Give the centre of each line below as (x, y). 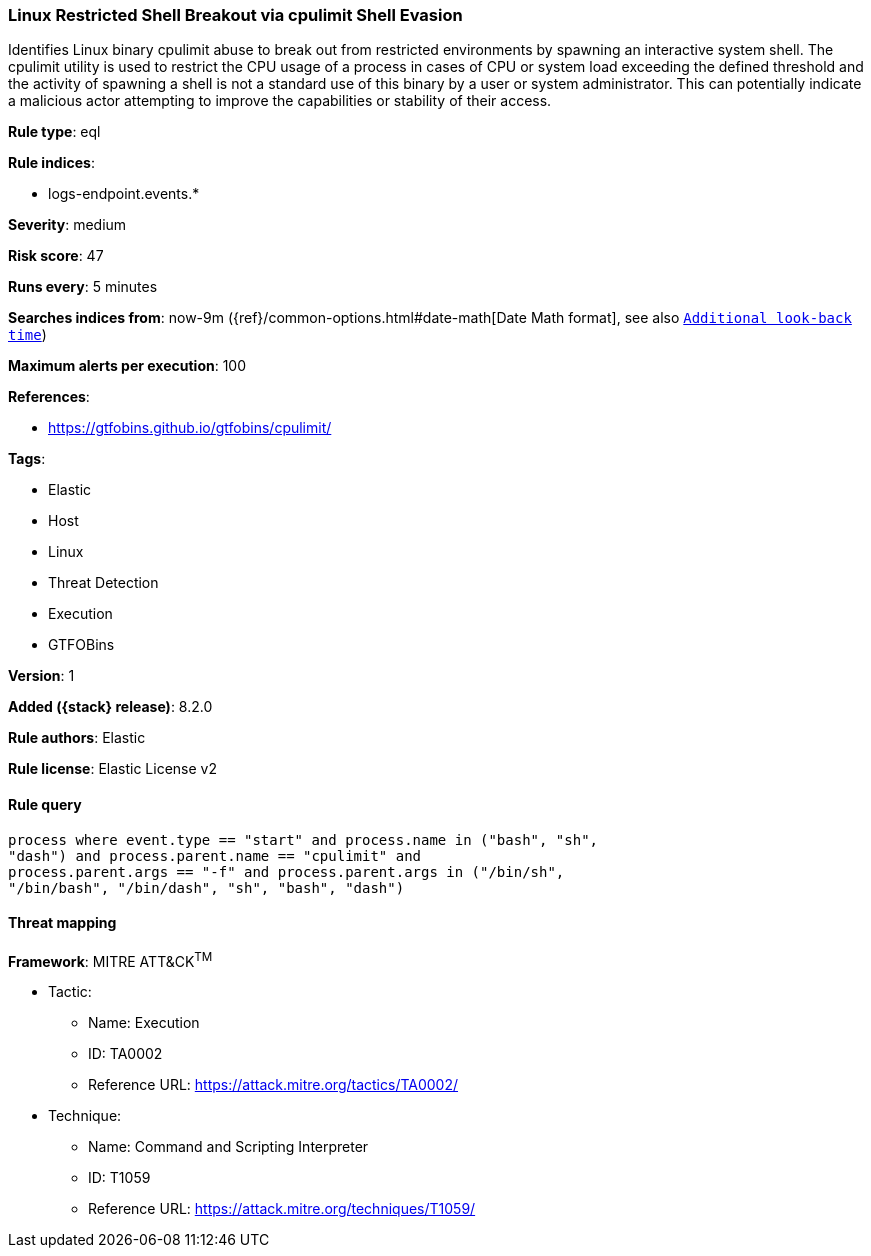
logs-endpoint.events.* (124, 194)
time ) (27, 335)
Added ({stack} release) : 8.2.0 (110, 707)
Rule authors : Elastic (77, 738)
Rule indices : (51, 163)
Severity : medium (67, 225)
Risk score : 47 (56, 256)
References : (49, 397)
